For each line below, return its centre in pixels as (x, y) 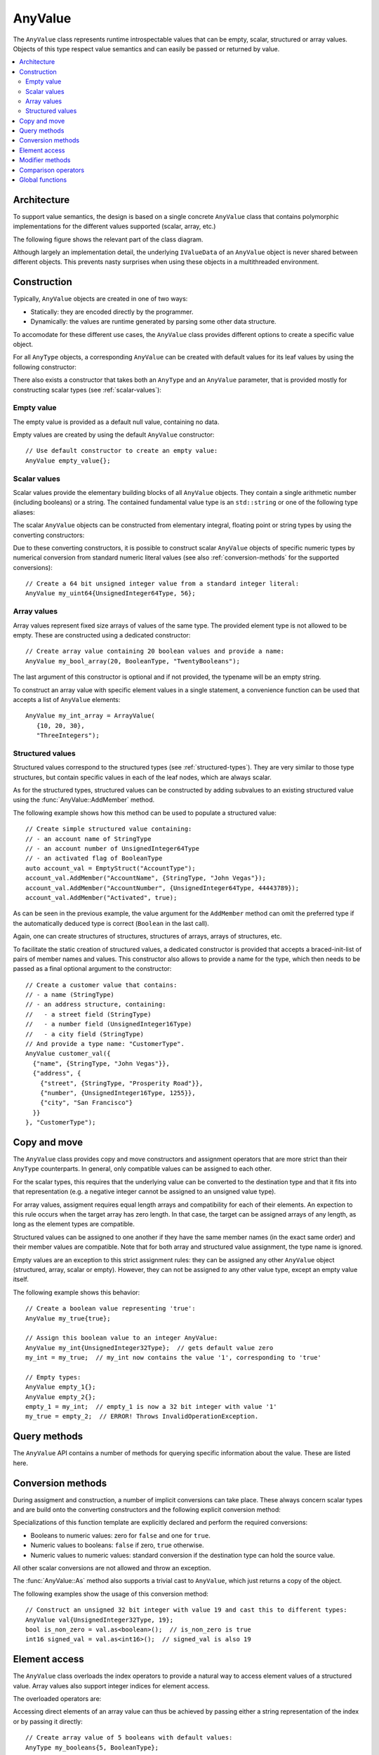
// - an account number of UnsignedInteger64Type (113, 849)
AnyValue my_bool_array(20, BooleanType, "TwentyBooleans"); (133, 661)
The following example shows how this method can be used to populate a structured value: (145, 813)
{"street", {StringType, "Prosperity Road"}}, (121, 1083)
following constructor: (45, 367)
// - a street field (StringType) (88, 1014)
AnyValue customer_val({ (68, 1054)
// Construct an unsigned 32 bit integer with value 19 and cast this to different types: (186, 1610)
